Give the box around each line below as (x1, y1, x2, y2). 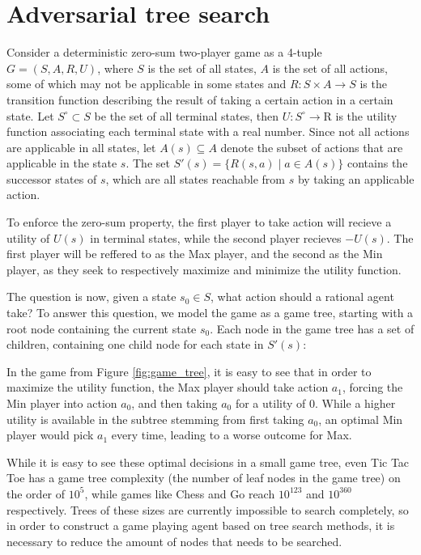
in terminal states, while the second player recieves (90, 229, 342, 246)
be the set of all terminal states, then (94, 107, 279, 124)
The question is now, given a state (6, 288, 176, 305)
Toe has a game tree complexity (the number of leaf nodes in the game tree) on (6, 469, 401, 486)
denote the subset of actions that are (220, 138, 403, 155)
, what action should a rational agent (210, 288, 394, 305)
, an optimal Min (318, 410, 403, 427)
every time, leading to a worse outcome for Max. (111, 426, 352, 443)
